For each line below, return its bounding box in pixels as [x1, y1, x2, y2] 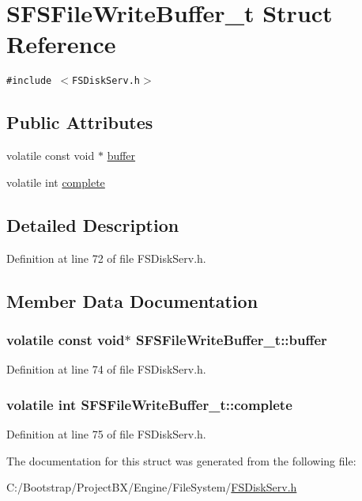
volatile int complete [6, 173, 105, 190]
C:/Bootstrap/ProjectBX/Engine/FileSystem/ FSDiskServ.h [6, 479, 297, 495]
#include [6, 75, 52, 87]
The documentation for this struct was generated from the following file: [6, 452, 356, 469]
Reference [6, 28, 116, 60]
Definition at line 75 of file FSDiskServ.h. [6, 425, 206, 442]
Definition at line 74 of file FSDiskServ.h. [6, 361, 206, 378]
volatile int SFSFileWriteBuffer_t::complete [6, 394, 292, 414]
